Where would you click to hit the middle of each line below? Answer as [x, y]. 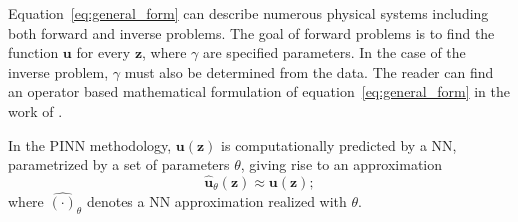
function [33, 52]
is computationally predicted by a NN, [339, 144]
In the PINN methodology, [90, 144]
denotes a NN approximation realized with [216, 201]
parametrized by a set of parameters [119, 164]
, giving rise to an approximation [341, 164]
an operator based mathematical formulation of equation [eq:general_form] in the [259, 91]
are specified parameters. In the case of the [334, 52]
